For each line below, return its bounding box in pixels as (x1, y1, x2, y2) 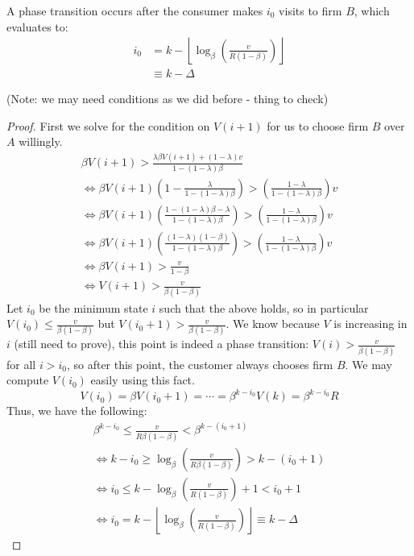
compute (6, 371, 49, 388)
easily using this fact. (90, 371, 195, 388)
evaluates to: (6, 18, 68, 35)
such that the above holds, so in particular (159, 299, 369, 316)
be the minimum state (39, 299, 148, 316)
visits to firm (279, 2, 342, 19)
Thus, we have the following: (6, 402, 147, 419)
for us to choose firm (267, 117, 369, 134)
